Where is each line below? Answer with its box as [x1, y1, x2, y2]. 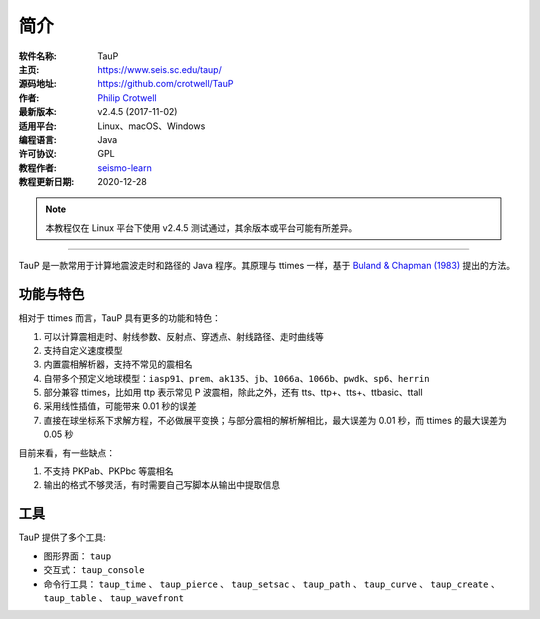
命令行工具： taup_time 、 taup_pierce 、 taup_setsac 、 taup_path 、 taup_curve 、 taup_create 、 [43, 578, 500, 590]
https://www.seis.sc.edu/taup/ [97, 63, 222, 75]
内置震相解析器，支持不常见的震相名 [43, 358, 193, 370]
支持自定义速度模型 [43, 344, 123, 356]
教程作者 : [18, 161, 57, 174]
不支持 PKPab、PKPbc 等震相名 [43, 465, 174, 477]
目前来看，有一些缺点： [18, 446, 115, 459]
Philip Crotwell [97, 91, 157, 104]
